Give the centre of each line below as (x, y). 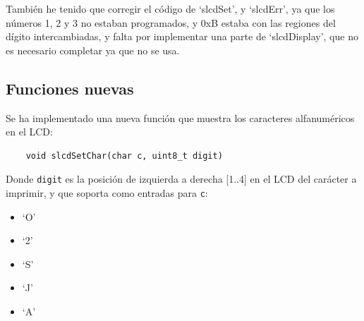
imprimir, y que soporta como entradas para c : (107, 193)
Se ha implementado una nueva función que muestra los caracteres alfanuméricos (180, 117)
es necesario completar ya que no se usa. (93, 50)
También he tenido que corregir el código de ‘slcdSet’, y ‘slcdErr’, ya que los (170, 8)
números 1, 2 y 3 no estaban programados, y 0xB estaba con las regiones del (171, 22)
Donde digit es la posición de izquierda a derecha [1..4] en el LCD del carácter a (181, 179)
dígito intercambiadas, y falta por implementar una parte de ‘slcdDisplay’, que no (182, 36)
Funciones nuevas (70, 88)
